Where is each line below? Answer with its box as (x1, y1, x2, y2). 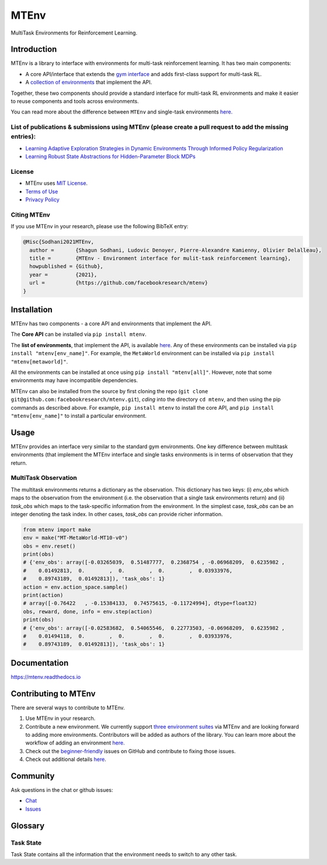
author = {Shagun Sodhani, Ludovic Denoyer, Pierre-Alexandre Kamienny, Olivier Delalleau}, (29, 246, 322, 253)
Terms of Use (25, 188, 58, 195)
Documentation (11, 658, 69, 668)
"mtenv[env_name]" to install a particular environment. (11, 412, 147, 419)
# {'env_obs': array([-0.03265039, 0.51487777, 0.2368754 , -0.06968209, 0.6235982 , (23, 559, 286, 566)
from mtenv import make (23, 526, 92, 533)
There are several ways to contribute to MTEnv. (11, 704, 125, 711)
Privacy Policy (25, 196, 60, 203)
